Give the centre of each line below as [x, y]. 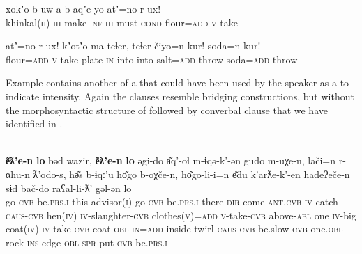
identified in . [34, 124]
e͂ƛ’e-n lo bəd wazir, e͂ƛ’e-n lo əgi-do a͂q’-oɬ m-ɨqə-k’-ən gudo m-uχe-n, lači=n [171, 160]
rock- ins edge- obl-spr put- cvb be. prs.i [86, 242]
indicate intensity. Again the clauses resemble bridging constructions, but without [180, 96]
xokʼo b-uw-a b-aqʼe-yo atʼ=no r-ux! [83, 8]
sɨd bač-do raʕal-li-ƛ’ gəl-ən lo [69, 188]
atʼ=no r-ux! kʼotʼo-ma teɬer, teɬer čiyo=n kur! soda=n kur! [133, 46]
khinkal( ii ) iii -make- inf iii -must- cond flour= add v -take [122, 22]
